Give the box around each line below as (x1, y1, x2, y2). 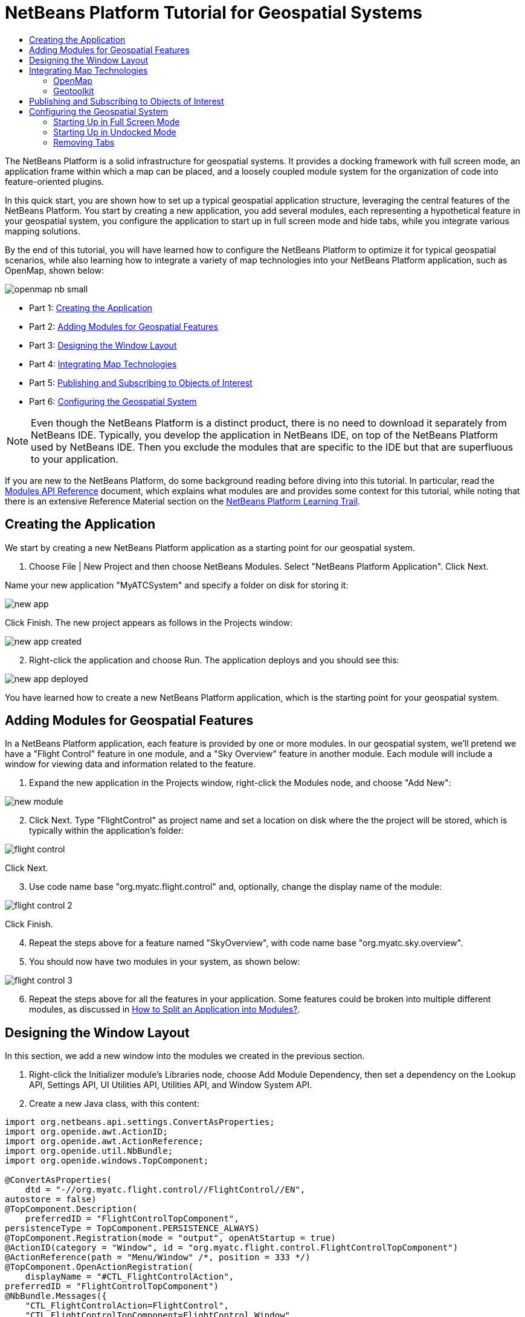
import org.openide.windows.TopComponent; (5, 1156, 209, 1166)
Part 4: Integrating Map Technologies (29, 358, 177, 369)
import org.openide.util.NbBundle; (5, 1146, 173, 1156)
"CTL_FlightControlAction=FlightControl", (25, 1301, 229, 1311)
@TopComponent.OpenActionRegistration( (5, 1262, 193, 1272)
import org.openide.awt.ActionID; (5, 1127, 168, 1137)
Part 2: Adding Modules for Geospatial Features (29, 321, 218, 332)
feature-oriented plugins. (5, 176, 105, 187)
